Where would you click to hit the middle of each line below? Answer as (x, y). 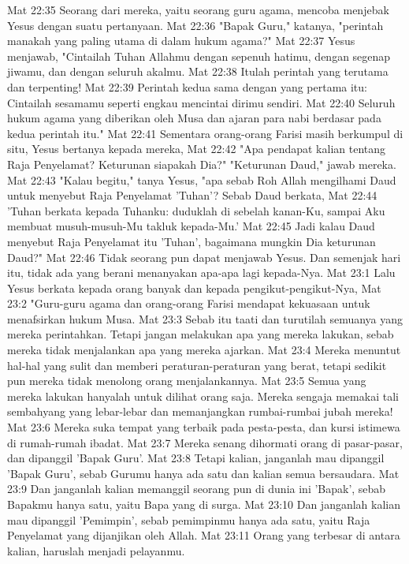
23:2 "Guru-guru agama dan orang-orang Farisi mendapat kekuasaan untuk (189, 303)
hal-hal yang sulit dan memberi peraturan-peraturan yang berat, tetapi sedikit (197, 365)
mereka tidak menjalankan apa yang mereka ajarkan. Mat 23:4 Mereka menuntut (204, 350)
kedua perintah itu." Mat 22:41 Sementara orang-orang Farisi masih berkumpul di (205, 133)
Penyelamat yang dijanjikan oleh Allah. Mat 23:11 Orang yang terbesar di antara (204, 535)
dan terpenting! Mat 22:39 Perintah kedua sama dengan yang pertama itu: (187, 86)
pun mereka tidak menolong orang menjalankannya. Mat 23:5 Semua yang (187, 381)
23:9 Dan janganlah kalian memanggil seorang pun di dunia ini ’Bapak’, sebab (197, 489)
